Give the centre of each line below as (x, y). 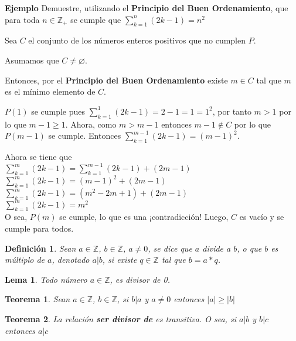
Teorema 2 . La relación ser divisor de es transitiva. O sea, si (120, 319)
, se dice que (170, 248)
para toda (22, 19)
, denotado (71, 260)
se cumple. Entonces (85, 136)
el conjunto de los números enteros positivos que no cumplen (137, 40)
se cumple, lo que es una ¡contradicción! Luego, (144, 217)
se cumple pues (58, 111)
